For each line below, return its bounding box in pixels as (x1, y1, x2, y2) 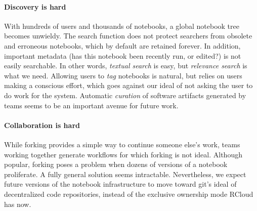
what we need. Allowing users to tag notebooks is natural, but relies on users (4, 70, 242, 80)
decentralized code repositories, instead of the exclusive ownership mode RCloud (4, 188, 253, 199)
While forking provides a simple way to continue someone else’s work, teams (4, 139, 240, 149)
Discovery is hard (4, 1, 66, 12)
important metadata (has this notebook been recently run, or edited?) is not (4, 50, 241, 61)
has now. (4, 198, 31, 209)
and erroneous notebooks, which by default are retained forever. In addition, (4, 40, 241, 51)
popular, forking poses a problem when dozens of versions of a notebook (4, 159, 228, 170)
